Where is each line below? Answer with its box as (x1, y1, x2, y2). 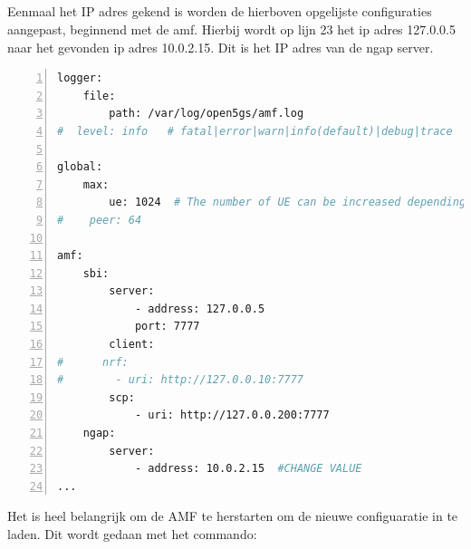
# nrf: (57, 355, 129, 369)
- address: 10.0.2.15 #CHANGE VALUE (134, 462, 362, 476)
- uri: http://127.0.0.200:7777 (134, 409, 330, 422)
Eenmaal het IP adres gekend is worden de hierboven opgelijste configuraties (7, 2, 432, 21)
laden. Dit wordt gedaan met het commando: (7, 525, 257, 544)
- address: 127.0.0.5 (134, 302, 265, 315)
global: (57, 160, 103, 174)
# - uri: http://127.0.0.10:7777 (57, 373, 304, 387)
